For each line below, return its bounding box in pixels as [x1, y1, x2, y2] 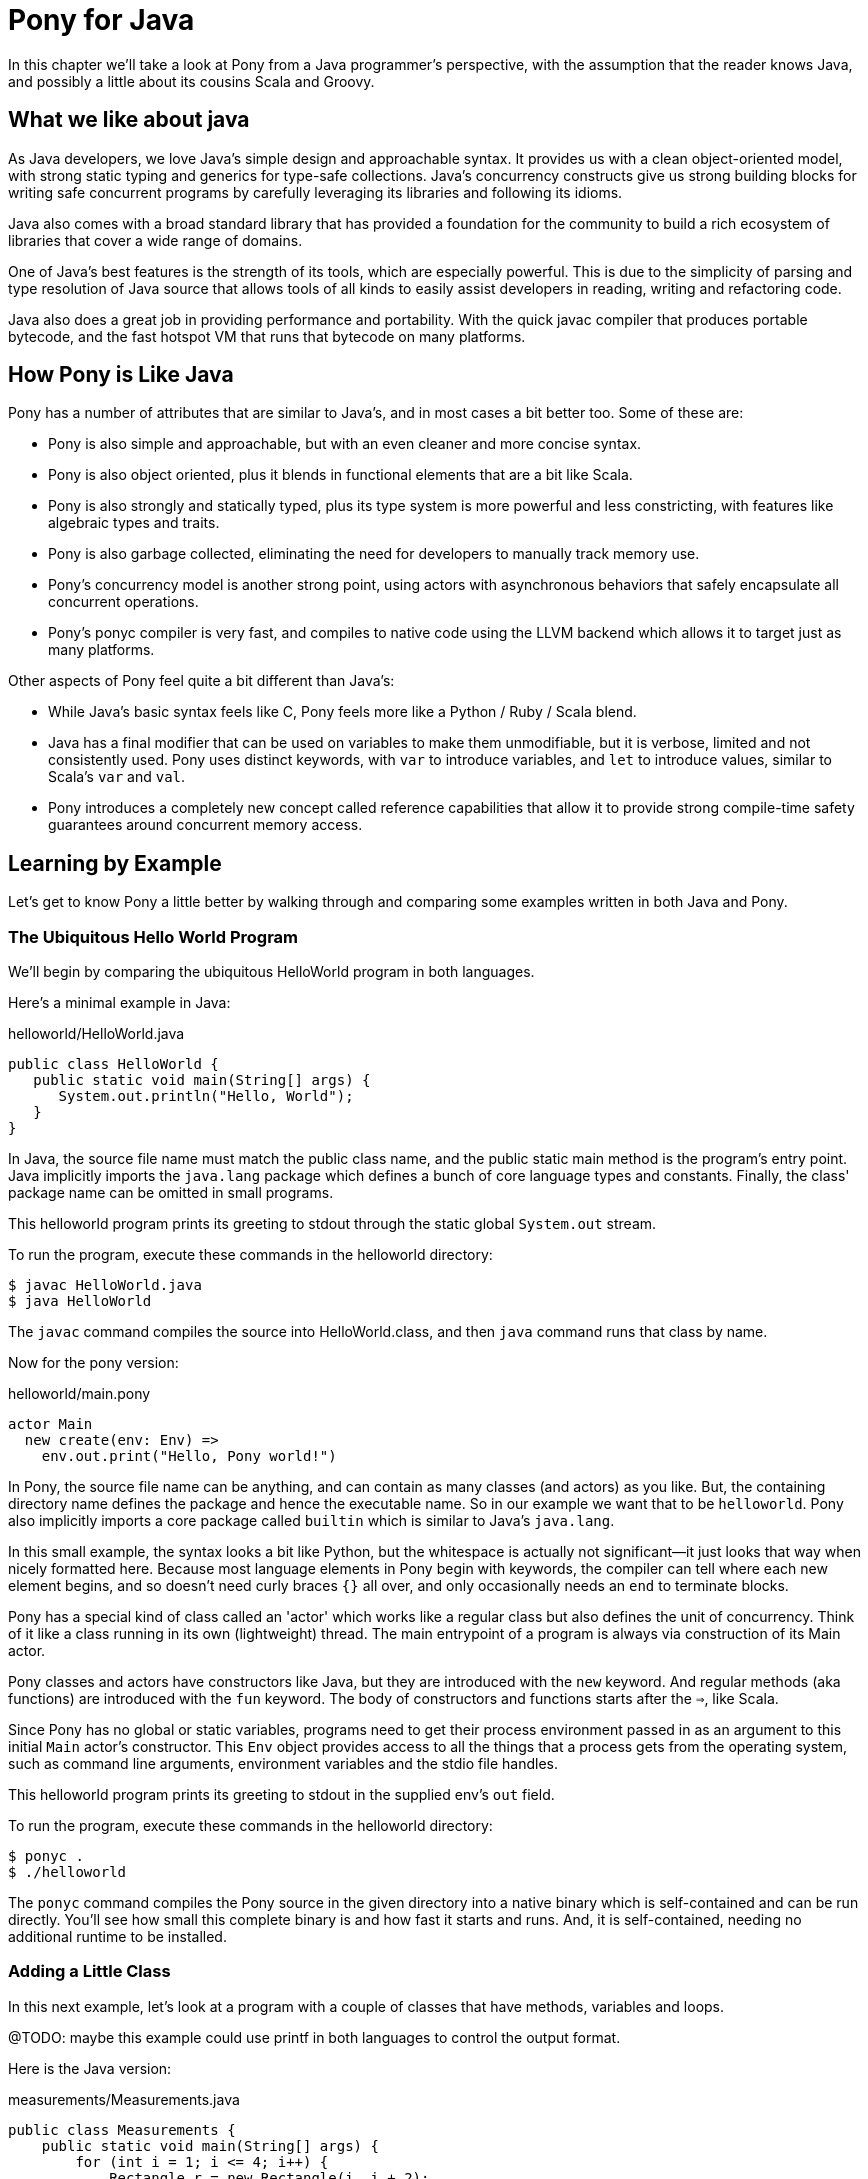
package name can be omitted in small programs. [8, 1184, 334, 1202]
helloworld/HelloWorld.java [8, 1025, 185, 1043]
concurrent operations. [48, 593, 199, 611]
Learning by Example [8, 850, 222, 876]
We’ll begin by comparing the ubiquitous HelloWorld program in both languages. [8, 963, 535, 981]
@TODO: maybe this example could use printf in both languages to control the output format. [8, 2028, 621, 2046]
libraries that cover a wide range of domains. [8, 231, 303, 249]
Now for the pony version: [8, 1354, 179, 1372]
